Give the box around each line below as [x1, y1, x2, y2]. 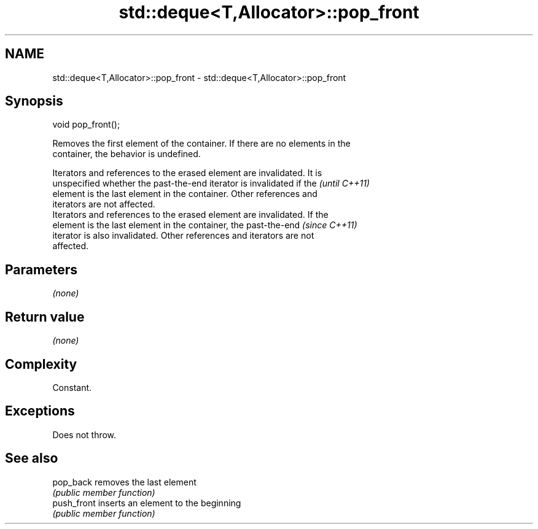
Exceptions [5, 403, 75, 419]
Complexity [5, 356, 77, 372]
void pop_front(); [52, 119, 120, 130]
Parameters [5, 261, 77, 277]
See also [5, 450, 58, 466]
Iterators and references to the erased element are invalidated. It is [52, 168, 322, 179]
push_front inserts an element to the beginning [52, 497, 241, 508]
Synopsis [5, 93, 63, 109]
